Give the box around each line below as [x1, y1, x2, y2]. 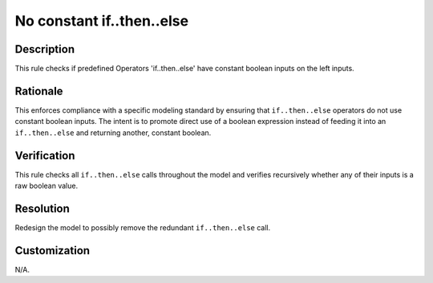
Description [14, 42, 75, 56]
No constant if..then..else [14, 12, 188, 30]
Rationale [14, 84, 63, 98]
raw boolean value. [14, 181, 79, 191]
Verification [14, 149, 75, 162]
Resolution [14, 201, 70, 215]
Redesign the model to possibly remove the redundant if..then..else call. [14, 222, 271, 232]
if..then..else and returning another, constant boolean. [14, 128, 212, 138]
